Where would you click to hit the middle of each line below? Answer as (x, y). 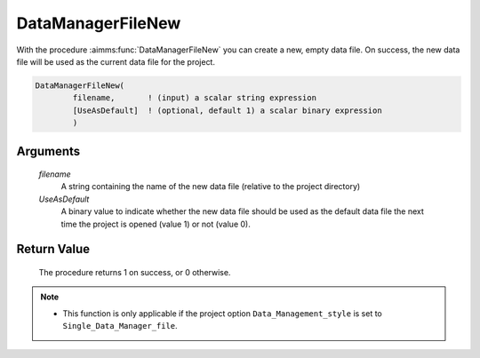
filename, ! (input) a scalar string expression (195, 98)
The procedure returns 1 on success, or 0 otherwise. (135, 273)
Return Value (53, 249)
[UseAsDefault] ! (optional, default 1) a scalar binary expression (227, 110)
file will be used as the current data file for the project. (116, 61)
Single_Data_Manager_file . (120, 326)
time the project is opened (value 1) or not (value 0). (156, 224)
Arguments (48, 151)
